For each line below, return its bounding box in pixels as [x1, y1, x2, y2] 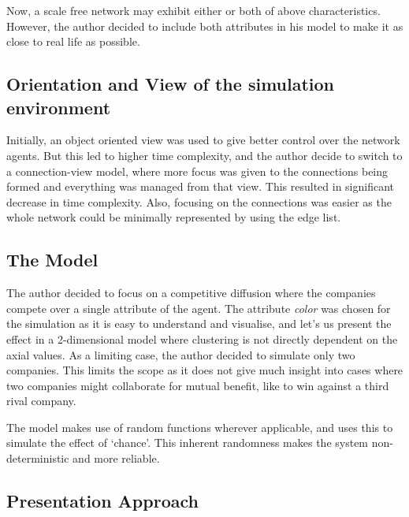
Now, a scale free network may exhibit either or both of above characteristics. [6, 2, 381, 18]
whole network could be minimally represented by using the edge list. [6, 209, 341, 225]
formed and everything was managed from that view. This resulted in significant [6, 178, 395, 195]
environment [6, 95, 111, 119]
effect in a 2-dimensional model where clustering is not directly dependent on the [6, 330, 398, 347]
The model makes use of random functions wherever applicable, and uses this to [6, 418, 393, 435]
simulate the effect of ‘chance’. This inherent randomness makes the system [6, 434, 369, 451]
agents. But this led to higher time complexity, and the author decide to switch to [6, 147, 403, 163]
